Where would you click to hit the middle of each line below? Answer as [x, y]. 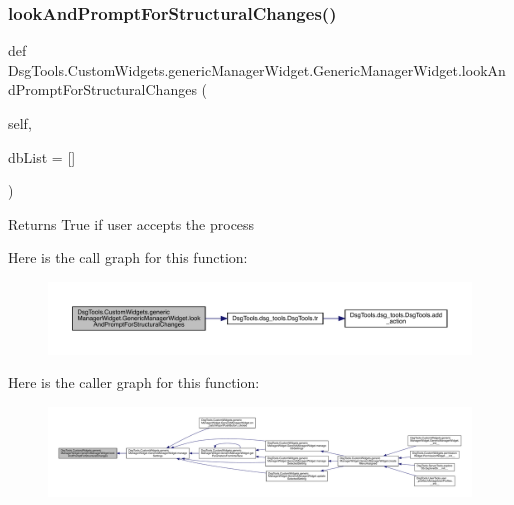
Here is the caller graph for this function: [134, 382]
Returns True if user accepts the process [131, 223]
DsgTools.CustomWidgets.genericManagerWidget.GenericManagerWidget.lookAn [257, 69]
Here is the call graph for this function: [128, 257]
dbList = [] [42, 156]
